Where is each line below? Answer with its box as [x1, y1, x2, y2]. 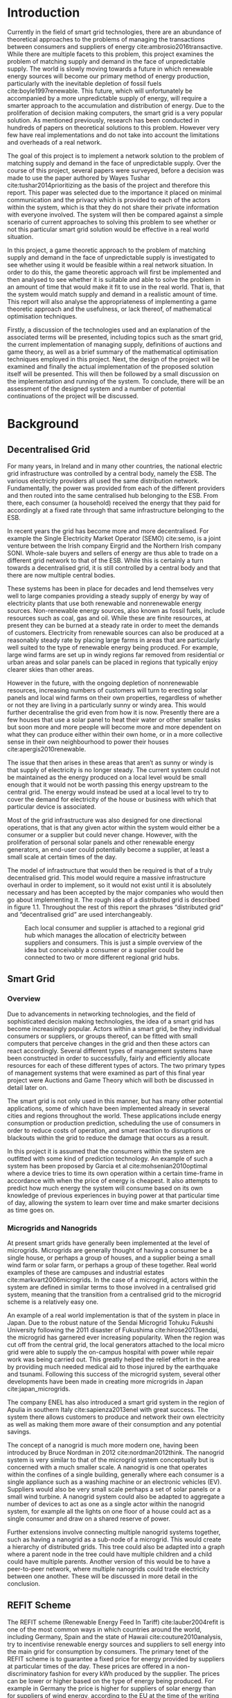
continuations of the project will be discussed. [7, 391, 139, 400]
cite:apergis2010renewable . [7, 744, 87, 753]
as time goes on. [7, 1206, 55, 1214]
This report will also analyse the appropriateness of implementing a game [7, 297, 217, 305]
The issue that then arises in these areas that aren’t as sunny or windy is [7, 758, 214, 767]
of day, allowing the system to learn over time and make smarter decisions [7, 1198, 220, 1206]
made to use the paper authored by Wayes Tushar [7, 173, 150, 181]
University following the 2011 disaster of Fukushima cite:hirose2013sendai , [7, 1325, 220, 1334]
